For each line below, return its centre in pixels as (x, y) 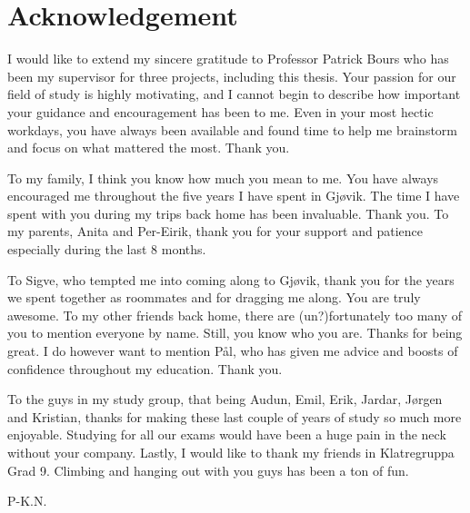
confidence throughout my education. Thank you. (145, 368)
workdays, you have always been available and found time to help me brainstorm (233, 129)
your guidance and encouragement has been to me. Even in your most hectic (220, 111)
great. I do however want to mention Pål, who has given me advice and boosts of (233, 351)
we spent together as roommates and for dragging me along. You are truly (214, 297)
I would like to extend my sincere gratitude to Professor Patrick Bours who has (228, 59)
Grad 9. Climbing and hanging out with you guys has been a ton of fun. (208, 470)
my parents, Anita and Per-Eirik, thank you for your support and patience (215, 231)
